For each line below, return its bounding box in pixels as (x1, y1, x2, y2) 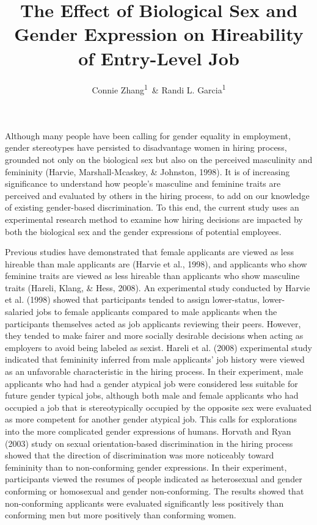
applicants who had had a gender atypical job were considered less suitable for (5, 377, 298, 389)
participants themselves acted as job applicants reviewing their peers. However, (5, 317, 301, 330)
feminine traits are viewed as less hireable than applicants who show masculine (5, 269, 300, 282)
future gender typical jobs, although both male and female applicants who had (5, 389, 299, 402)
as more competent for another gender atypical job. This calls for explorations (5, 413, 297, 425)
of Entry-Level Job (78, 45, 239, 70)
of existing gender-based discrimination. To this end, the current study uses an (5, 201, 299, 214)
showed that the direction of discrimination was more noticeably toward (5, 449, 274, 462)
